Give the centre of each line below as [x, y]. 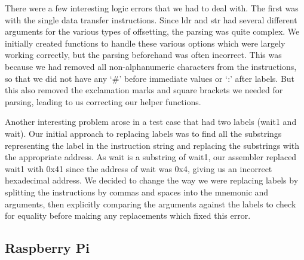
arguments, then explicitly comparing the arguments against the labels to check [151, 204]
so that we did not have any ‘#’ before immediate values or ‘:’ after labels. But [150, 78]
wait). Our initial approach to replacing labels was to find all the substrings [143, 133]
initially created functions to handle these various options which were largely [145, 43]
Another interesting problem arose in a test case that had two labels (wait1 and [151, 122]
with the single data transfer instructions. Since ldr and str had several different [151, 19]
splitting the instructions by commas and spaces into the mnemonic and [137, 192]
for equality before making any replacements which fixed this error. [128, 215]
